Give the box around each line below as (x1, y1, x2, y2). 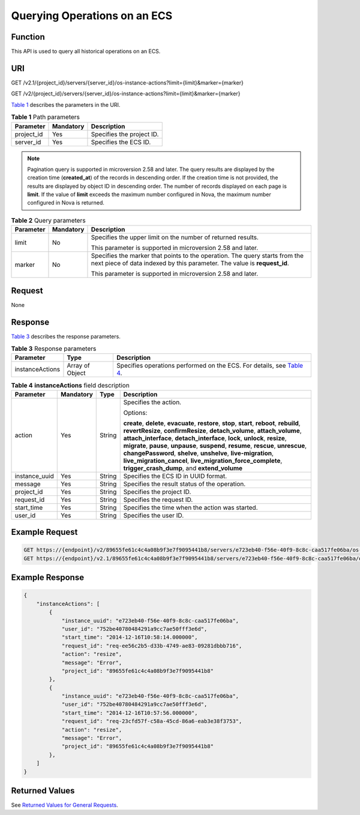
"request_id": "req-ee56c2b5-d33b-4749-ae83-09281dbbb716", (61, 642, 242, 649)
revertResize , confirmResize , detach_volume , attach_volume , (123, 426, 302, 435)
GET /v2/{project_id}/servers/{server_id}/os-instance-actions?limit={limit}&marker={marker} (11, 90, 241, 97)
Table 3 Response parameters (11, 345, 97, 353)
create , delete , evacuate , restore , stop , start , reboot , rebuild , (123, 419, 301, 427)
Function (11, 32, 45, 42)
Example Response (11, 573, 84, 583)
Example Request (11, 527, 78, 537)
